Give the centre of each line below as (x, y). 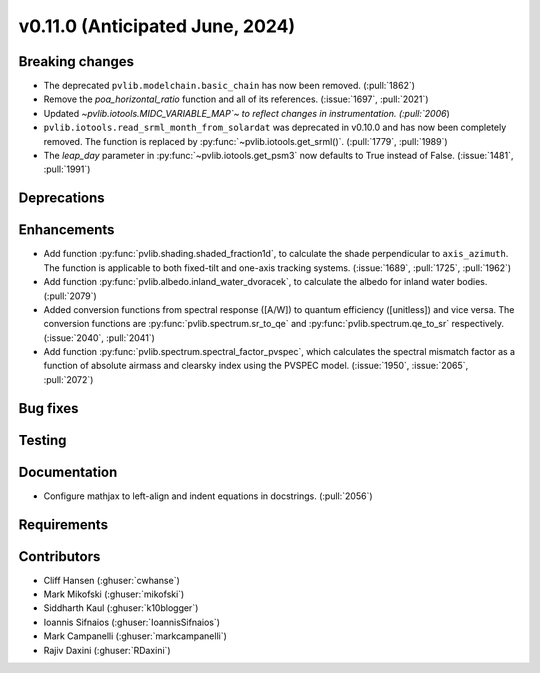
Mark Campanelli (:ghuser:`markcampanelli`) (135, 636)
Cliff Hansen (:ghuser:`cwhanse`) (111, 580)
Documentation (68, 471)
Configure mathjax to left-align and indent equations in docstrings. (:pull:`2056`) (208, 496)
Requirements (63, 524)
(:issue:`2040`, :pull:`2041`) (99, 337)
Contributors (59, 556)
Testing (42, 440)
